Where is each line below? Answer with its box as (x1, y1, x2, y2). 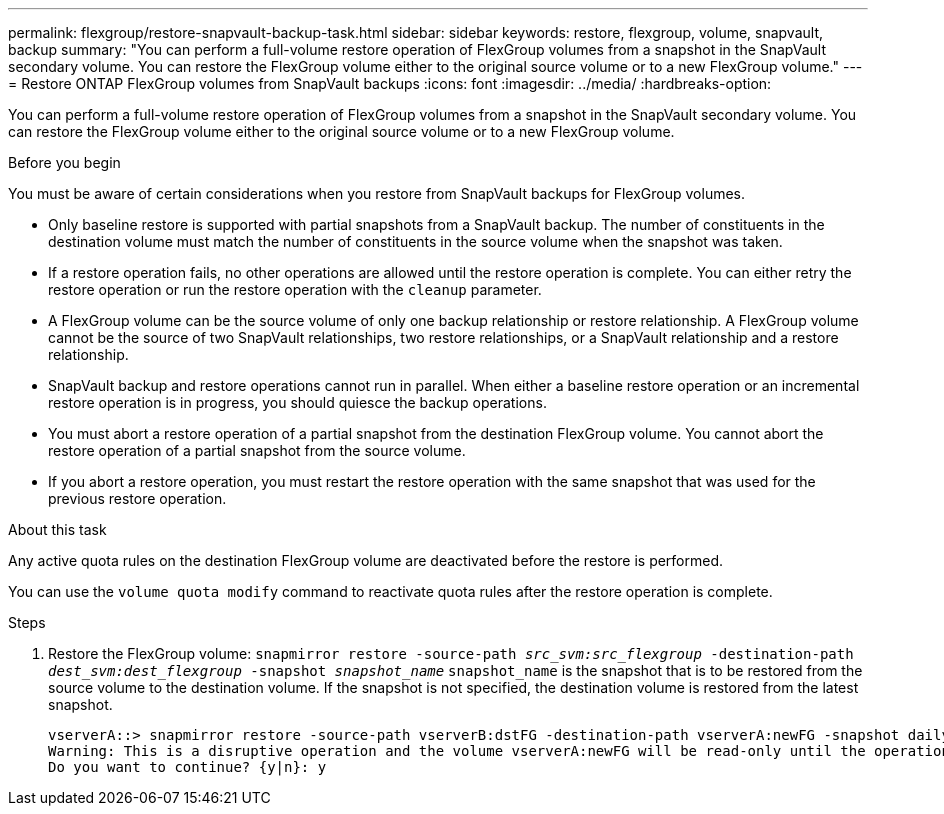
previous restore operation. (48, 490, 227, 507)
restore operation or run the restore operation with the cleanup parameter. (48, 281, 542, 298)
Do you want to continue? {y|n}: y (48, 759, 327, 775)
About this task (8, 521, 107, 538)
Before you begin (8, 154, 121, 171)
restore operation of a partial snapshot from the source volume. (48, 442, 466, 459)
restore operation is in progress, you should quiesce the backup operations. (48, 394, 547, 411)
